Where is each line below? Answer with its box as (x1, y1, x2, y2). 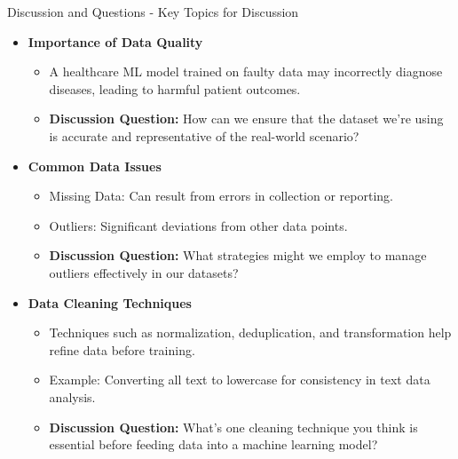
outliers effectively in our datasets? (49, 263, 239, 281)
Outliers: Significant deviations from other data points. (49, 216, 348, 234)
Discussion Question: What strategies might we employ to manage (49, 246, 427, 265)
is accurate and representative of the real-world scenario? (49, 126, 359, 145)
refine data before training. (49, 340, 195, 359)
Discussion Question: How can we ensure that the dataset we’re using (49, 109, 444, 128)
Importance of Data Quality (28, 32, 203, 51)
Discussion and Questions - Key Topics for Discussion (7, 3, 299, 20)
